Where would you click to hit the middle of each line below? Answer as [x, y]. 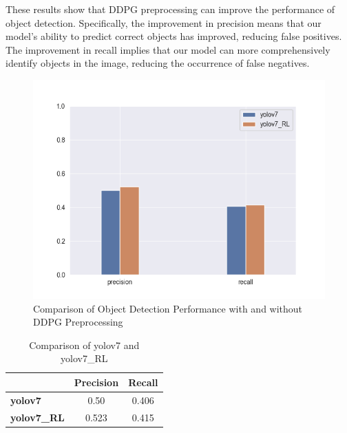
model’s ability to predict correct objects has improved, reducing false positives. [174, 36]
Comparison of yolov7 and [84, 345]
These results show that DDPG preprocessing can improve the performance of [170, 9]
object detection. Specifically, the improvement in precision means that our [164, 22]
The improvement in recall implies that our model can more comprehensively [168, 49]
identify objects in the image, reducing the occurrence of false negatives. [158, 63]
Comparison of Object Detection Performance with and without [168, 308]
